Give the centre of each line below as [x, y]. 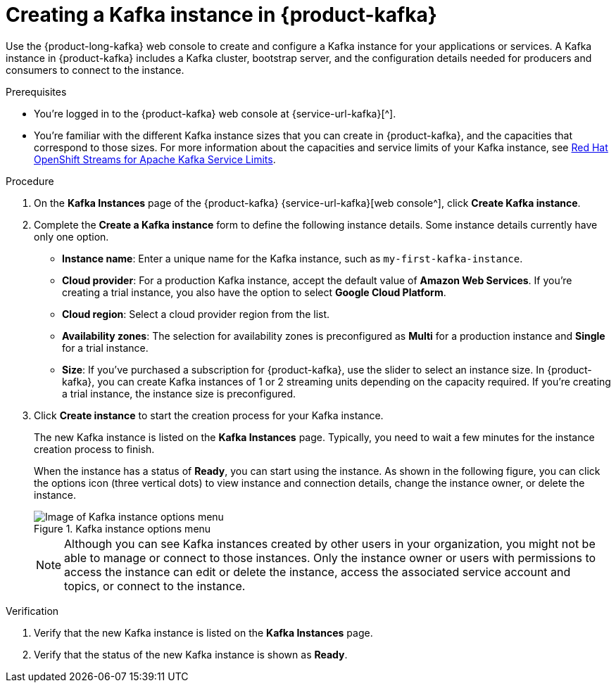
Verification [32, 611]
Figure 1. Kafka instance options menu [122, 528]
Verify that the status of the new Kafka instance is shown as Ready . [191, 654]
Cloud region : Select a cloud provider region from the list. [196, 314]
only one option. [71, 236]
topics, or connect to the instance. [155, 586]
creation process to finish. [94, 449]
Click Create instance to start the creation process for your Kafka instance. [209, 415]
